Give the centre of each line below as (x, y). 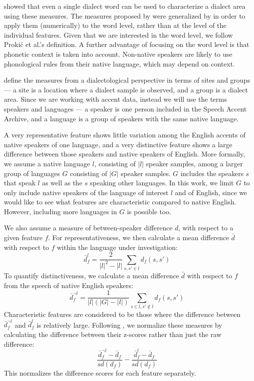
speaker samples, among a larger (194, 163)
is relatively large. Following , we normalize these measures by (129, 325)
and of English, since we (211, 192)
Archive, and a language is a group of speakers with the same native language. (121, 118)
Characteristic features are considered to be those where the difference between (122, 314)
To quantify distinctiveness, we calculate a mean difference (92, 276)
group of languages (32, 173)
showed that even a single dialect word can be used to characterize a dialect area (125, 6)
